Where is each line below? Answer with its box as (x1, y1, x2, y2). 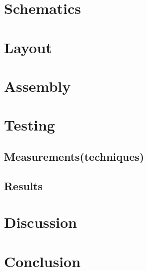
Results (4, 178, 43, 193)
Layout (4, 37, 52, 57)
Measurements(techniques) (4, 148, 145, 164)
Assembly (4, 75, 71, 96)
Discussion (4, 212, 77, 232)
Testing (4, 115, 55, 135)
